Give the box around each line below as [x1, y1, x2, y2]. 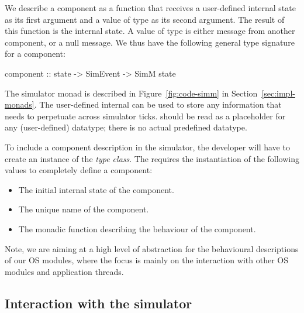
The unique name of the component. [18, 203, 149, 215]
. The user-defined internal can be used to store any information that [34, 98, 282, 111]
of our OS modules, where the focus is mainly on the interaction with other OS [5, 254, 288, 266]
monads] [5, 98, 34, 111]
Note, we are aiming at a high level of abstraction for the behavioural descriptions [5, 242, 299, 254]
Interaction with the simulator [5, 294, 192, 312]
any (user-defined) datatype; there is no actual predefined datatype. [5, 121, 247, 133]
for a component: [5, 47, 65, 60]
